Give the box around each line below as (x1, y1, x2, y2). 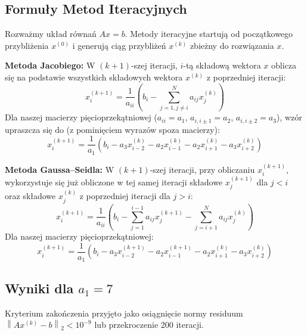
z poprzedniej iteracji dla (79, 190, 170, 202)
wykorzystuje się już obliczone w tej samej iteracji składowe (5, 175, 223, 188)
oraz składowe (5, 190, 56, 202)
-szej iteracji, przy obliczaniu (150, 163, 255, 175)
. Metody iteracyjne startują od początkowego (125, 27, 293, 40)
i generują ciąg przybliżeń (72, 39, 166, 51)
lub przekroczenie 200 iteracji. (94, 318, 204, 331)
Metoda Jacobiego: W (5, 59, 95, 72)
